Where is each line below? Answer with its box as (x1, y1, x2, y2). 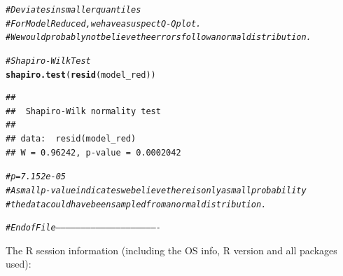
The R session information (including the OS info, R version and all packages (6, 242, 337, 257)
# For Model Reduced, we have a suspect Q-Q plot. (6, 18, 202, 29)
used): (6, 256, 31, 271)
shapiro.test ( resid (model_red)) (6, 69, 156, 80)
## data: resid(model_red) (6, 134, 136, 144)
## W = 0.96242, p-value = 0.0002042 (6, 147, 181, 158)
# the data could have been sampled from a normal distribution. (6, 199, 267, 209)
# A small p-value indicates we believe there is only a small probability (6, 185, 307, 195)
